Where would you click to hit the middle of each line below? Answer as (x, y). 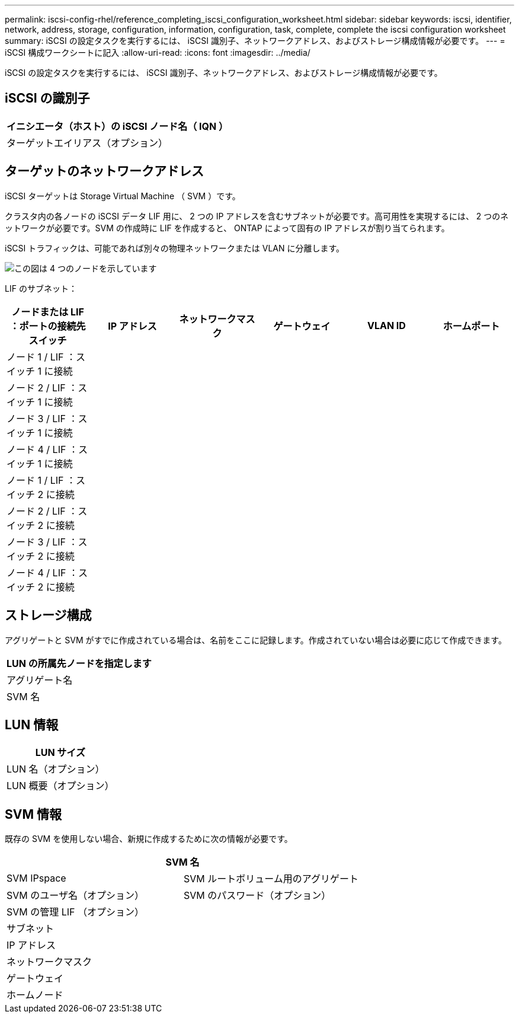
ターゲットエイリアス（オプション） (87, 143)
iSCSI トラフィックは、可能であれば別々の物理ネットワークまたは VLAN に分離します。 (175, 248)
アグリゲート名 (40, 680)
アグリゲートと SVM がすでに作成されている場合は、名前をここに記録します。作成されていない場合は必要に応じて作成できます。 (256, 640)
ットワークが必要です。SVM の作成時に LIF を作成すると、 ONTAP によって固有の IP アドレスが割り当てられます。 (227, 228)
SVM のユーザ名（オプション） (75, 896)
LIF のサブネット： (41, 288)
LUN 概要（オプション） (60, 786)
